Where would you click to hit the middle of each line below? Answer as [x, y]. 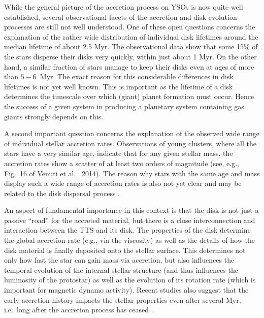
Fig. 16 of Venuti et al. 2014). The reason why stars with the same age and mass [132, 173]
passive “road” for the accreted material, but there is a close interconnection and [130, 220]
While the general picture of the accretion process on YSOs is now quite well [124, 7]
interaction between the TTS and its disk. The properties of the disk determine [127, 230]
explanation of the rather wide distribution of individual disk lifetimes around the [131, 36]
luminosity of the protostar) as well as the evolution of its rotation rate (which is [130, 280]
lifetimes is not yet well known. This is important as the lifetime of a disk [119, 86]
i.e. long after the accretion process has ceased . [79, 310]
